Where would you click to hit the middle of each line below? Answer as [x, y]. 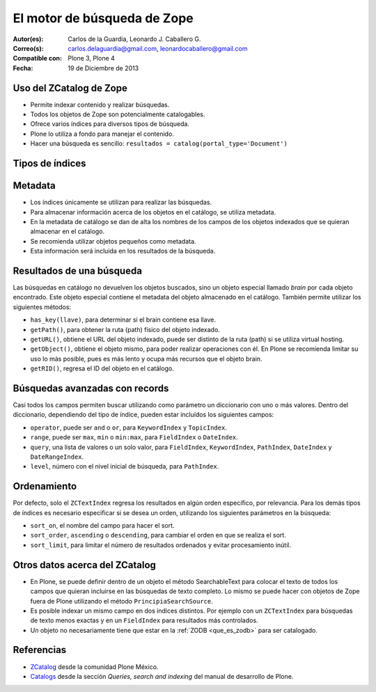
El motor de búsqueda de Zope [103, 18]
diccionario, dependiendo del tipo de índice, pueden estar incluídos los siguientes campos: [143, 415]
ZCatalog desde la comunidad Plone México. [94, 667]
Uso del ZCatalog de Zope [70, 88]
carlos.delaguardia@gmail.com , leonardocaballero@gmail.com [158, 48]
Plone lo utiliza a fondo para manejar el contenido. [102, 134]
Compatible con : [38, 58]
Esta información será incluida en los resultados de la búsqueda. [123, 251]
